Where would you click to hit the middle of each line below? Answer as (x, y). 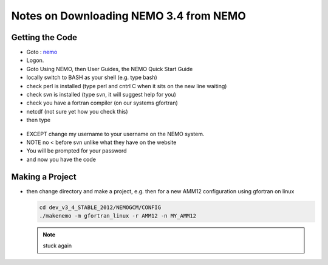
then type (39, 120)
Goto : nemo (42, 52)
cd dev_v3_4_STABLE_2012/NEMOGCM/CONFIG (100, 207)
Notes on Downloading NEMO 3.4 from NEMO (128, 16)
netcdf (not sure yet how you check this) (77, 111)
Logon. (35, 60)
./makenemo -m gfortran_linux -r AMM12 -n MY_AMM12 (118, 216)
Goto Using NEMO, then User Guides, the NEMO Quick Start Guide (110, 69)
